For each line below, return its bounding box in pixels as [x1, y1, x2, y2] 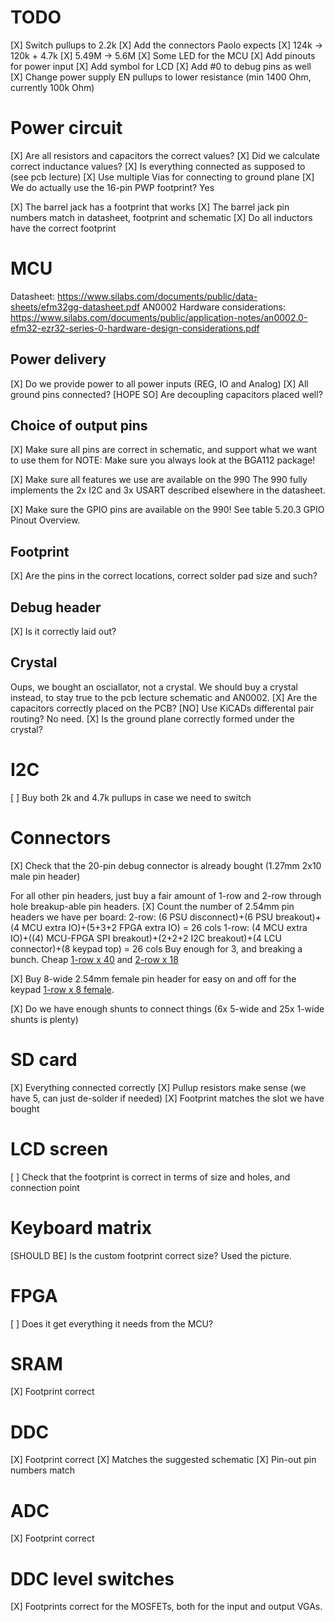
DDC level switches [10, 1567, 175, 1590]
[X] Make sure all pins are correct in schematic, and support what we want [10, 444, 318, 456]
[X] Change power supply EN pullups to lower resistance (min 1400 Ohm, [10, 71, 312, 83]
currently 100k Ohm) [10, 81, 95, 93]
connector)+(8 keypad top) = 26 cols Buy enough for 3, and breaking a [10, 942, 303, 955]
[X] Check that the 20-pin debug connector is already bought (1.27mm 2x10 [10, 859, 322, 871]
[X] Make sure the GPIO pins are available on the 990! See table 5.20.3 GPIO [10, 504, 325, 516]
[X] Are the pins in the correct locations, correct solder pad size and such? [10, 570, 318, 582]
